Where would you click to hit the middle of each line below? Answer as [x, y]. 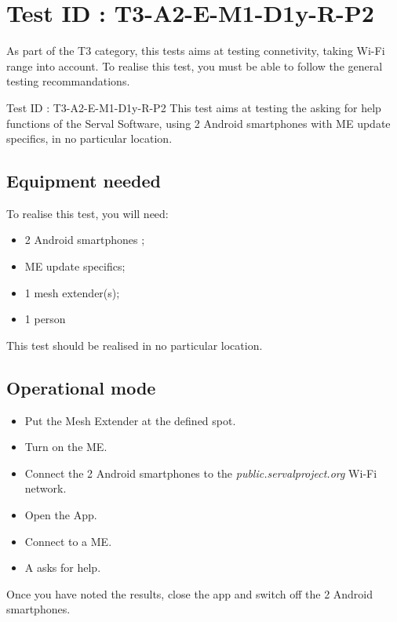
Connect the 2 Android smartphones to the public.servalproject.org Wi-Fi [201, 473]
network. [46, 488]
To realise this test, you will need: [87, 213]
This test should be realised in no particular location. [135, 345]
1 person [45, 319]
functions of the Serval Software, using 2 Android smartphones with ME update [198, 123]
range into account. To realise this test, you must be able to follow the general [195, 65]
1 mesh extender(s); [72, 292]
